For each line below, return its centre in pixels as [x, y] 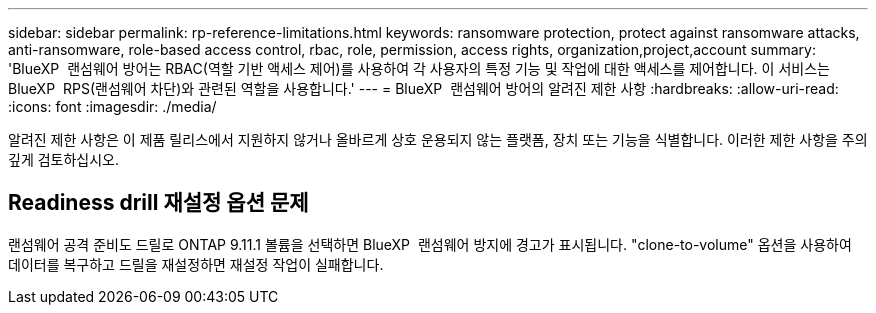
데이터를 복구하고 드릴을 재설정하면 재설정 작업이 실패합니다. [196, 264]
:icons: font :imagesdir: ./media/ [112, 106]
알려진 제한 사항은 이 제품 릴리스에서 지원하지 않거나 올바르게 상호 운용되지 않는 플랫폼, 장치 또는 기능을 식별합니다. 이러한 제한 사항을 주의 [438, 139]
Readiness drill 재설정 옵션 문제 [158, 203]
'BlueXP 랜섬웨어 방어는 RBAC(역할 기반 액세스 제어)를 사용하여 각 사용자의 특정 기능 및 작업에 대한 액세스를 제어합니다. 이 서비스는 [419, 68]
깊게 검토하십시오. [64, 159]
